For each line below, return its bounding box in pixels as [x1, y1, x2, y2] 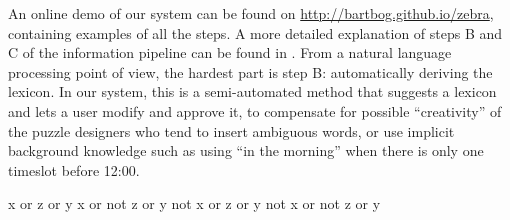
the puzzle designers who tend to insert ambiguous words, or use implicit [8, 120, 455, 141]
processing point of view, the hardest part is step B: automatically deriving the [8, 61, 493, 82]
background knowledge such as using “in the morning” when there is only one [8, 140, 484, 161]
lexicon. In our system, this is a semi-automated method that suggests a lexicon [8, 81, 497, 102]
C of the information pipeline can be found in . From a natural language [8, 42, 452, 63]
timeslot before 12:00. [8, 159, 140, 180]
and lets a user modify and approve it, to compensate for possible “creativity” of [8, 100, 502, 121]
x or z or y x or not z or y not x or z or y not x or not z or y [8, 193, 381, 214]
